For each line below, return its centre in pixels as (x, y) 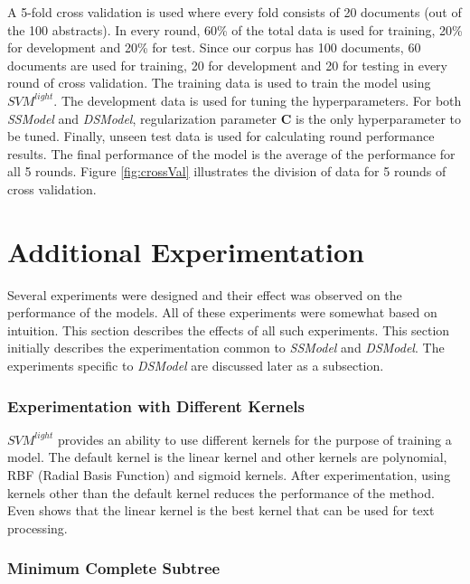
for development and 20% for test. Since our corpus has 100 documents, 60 (214, 47)
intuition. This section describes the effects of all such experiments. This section (229, 330)
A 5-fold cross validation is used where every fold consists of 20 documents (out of (235, 12)
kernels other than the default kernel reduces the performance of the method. (221, 492)
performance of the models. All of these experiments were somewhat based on (222, 312)
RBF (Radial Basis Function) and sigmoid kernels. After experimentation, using (229, 475)
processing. (38, 527)
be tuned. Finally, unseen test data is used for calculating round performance (221, 136)
